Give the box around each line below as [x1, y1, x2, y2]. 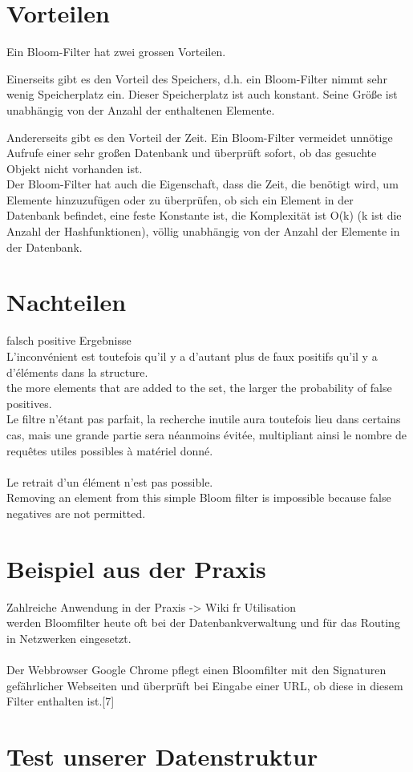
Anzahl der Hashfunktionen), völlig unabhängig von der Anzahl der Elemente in [6, 223, 400, 240]
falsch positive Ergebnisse [6, 332, 132, 349]
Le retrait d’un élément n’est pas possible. [6, 473, 213, 490]
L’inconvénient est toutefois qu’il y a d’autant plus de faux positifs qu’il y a [6, 347, 378, 364]
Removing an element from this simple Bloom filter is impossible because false [6, 489, 391, 506]
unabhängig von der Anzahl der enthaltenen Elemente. [6, 101, 275, 118]
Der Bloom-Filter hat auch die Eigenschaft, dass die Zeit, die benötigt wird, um [6, 176, 399, 192]
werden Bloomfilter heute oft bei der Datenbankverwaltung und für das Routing [6, 614, 400, 631]
